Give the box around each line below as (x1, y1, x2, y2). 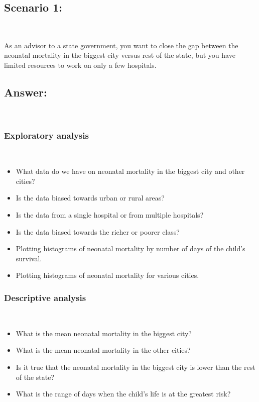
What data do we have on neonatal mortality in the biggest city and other (16, 166, 245, 176)
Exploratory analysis (4, 129, 89, 142)
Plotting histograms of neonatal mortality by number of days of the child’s (16, 243, 245, 254)
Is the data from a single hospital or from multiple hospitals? (16, 209, 204, 220)
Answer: (4, 84, 47, 99)
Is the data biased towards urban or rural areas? (16, 192, 165, 203)
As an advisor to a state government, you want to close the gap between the (4, 40, 238, 50)
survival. (16, 253, 42, 263)
